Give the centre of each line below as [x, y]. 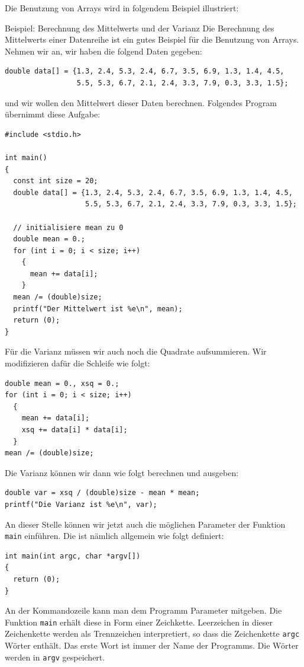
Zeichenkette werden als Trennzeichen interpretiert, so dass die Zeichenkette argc [152, 634]
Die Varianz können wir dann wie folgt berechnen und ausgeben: [122, 472]
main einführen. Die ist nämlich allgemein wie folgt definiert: [114, 536]
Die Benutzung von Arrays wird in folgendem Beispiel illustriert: [122, 8]
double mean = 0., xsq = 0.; [62, 383]
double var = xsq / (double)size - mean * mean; [102, 493]
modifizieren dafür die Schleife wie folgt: [77, 363]
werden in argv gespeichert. [55, 657]
